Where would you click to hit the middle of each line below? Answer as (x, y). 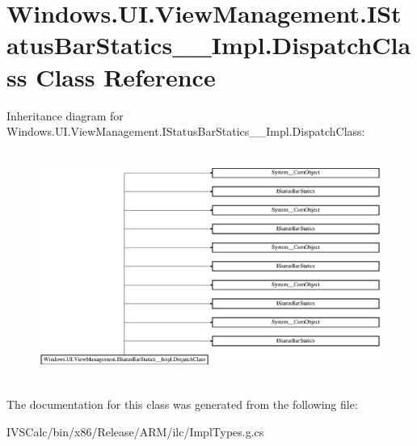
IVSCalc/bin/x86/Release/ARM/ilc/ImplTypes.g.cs (135, 431)
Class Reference (126, 76)
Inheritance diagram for (65, 115)
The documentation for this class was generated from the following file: (182, 404)
